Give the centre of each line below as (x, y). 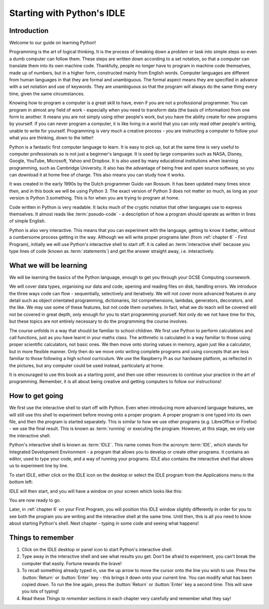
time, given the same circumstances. (47, 94)
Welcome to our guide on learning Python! (53, 43)
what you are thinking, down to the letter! (51, 138)
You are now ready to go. (35, 500)
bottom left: (21, 482)
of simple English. (27, 221)
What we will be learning (48, 265)
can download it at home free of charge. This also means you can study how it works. (97, 175)
